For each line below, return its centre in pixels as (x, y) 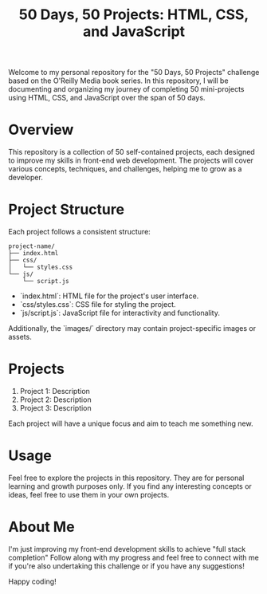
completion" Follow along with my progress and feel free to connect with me (133, 557)
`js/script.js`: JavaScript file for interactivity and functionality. (120, 313)
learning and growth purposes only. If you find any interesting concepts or (130, 486)
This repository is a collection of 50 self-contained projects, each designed (132, 152)
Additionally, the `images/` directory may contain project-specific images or (132, 328)
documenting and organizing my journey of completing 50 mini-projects (126, 89)
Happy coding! (33, 581)
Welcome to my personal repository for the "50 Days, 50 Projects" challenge (134, 73)
